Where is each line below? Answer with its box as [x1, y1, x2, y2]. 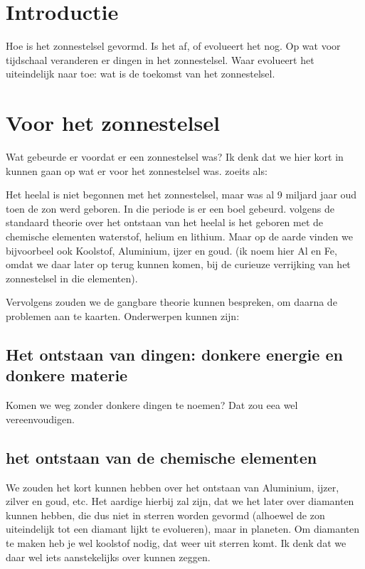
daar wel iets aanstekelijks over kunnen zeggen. [6, 549, 211, 564]
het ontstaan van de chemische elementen [6, 446, 317, 468]
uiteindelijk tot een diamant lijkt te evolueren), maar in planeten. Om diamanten [6, 521, 360, 536]
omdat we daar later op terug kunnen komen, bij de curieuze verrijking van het [6, 257, 351, 272]
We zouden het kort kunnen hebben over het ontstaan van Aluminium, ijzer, [6, 479, 339, 494]
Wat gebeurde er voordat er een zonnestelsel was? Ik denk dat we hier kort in [6, 149, 344, 164]
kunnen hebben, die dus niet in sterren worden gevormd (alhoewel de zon [6, 507, 325, 522]
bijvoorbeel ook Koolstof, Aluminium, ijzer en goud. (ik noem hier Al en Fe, [6, 243, 337, 257]
